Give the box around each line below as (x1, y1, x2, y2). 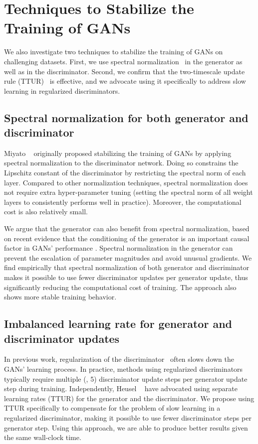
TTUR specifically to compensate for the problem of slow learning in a (4, 403, 221, 413)
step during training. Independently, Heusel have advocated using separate (4, 383, 238, 394)
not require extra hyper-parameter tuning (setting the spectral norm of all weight (4, 187, 253, 197)
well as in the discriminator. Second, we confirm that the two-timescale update (4, 66, 245, 76)
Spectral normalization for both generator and (4, 110, 249, 125)
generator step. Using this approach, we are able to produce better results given (4, 422, 248, 433)
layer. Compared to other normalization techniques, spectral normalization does (4, 177, 248, 187)
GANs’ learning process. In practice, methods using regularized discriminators (4, 363, 243, 374)
